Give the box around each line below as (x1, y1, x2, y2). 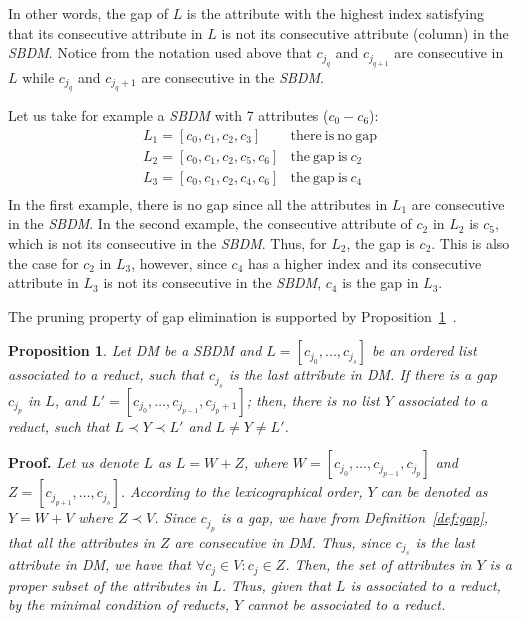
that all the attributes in (8, 531, 155, 552)
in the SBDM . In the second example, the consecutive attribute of (8, 213, 412, 234)
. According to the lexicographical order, (120, 481, 363, 502)
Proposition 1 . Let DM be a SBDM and (8, 340, 262, 361)
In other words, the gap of (8, 3, 168, 23)
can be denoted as (380, 481, 488, 502)
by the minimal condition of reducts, (8, 594, 229, 615)
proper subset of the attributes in (8, 574, 208, 595)
